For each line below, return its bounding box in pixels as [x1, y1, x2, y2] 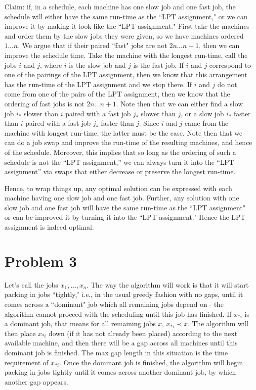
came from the [184, 118, 229, 128]
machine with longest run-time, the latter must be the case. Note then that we [4, 127, 243, 138]
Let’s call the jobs [4, 279, 58, 290]
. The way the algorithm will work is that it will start [86, 279, 249, 290]
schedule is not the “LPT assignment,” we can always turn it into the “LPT [4, 156, 234, 167]
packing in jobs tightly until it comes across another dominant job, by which [4, 367, 236, 377]
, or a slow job [180, 108, 224, 118]
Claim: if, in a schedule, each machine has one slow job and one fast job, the [4, 1, 236, 11]
